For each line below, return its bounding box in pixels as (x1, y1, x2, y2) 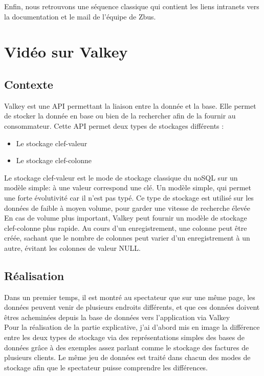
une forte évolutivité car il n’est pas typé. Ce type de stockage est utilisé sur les (4, 192, 254, 203)
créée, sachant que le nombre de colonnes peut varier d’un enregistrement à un (4, 232, 250, 243)
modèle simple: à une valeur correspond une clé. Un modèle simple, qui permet (4, 182, 251, 193)
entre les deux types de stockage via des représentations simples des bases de (4, 332, 245, 343)
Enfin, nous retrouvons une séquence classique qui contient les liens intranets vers (4, 1, 259, 11)
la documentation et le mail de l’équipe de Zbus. (4, 11, 156, 22)
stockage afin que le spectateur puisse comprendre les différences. (4, 362, 208, 372)
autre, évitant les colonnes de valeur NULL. (4, 242, 141, 253)
